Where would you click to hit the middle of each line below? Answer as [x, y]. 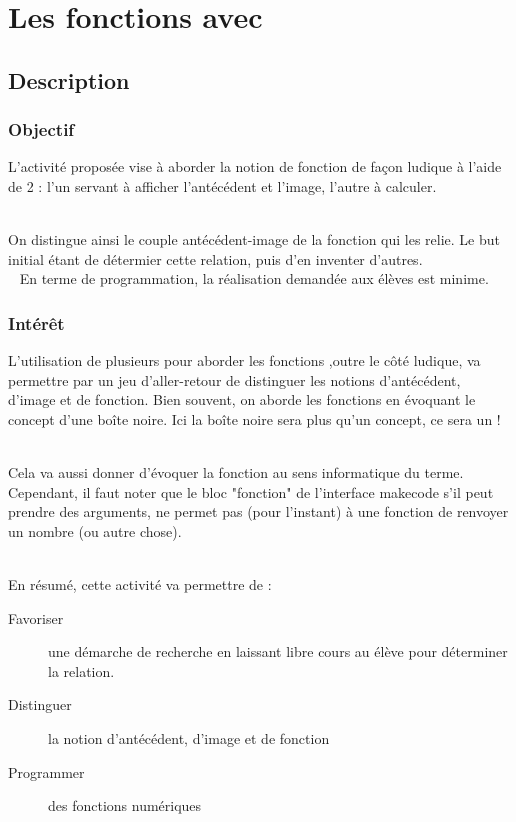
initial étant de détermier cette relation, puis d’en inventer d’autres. [215, 258]
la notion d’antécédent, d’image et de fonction [189, 738]
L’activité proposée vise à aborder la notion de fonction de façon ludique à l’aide [255, 166]
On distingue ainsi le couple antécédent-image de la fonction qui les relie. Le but [254, 239]
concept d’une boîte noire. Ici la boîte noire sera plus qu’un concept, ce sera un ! [254, 418]
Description [69, 79]
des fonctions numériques [125, 805]
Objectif [41, 129]
